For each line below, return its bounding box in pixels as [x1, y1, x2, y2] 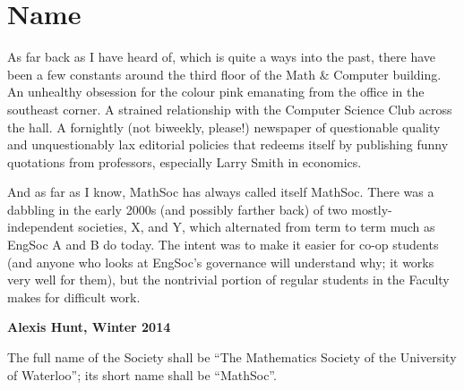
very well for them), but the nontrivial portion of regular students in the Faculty [7, 270, 450, 289]
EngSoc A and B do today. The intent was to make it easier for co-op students [7, 235, 439, 254]
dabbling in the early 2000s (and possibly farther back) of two [7, 199, 348, 218]
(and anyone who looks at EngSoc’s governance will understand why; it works [7, 252, 434, 271]
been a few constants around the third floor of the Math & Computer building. [7, 64, 442, 83]
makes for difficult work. [7, 287, 141, 306]
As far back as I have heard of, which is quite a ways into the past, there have [7, 47, 436, 66]
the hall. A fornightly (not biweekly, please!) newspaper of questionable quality [7, 117, 441, 136]
